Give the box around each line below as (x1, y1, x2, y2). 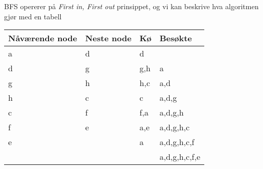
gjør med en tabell (4, 11, 62, 21)
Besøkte (159, 32, 192, 44)
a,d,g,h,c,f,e (159, 151, 201, 163)
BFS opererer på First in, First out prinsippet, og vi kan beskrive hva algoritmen (4, 1, 259, 11)
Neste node (85, 32, 132, 44)
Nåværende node (8, 32, 77, 44)
